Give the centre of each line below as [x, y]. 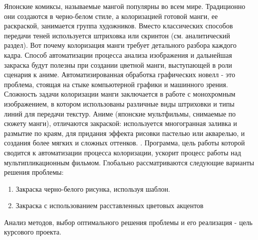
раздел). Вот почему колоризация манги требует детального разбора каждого [120, 45]
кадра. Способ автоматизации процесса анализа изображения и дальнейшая [118, 55]
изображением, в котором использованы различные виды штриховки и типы [119, 103]
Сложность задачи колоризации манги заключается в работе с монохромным [120, 94]
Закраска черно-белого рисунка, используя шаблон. [93, 188]
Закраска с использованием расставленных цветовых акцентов [110, 205]
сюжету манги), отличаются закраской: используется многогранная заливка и [121, 123]
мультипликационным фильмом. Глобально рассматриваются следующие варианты [129, 162]
